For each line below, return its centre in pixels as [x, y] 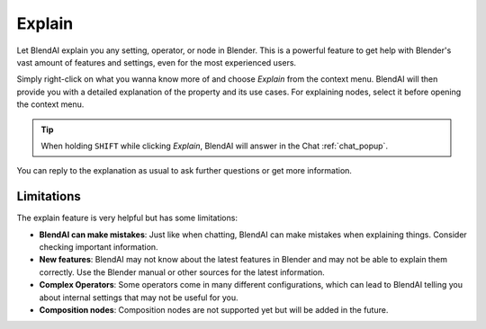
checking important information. [99, 246]
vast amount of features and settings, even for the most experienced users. [157, 62]
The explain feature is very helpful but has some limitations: [127, 218]
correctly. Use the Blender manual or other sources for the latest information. [182, 272]
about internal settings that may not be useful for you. [139, 298]
